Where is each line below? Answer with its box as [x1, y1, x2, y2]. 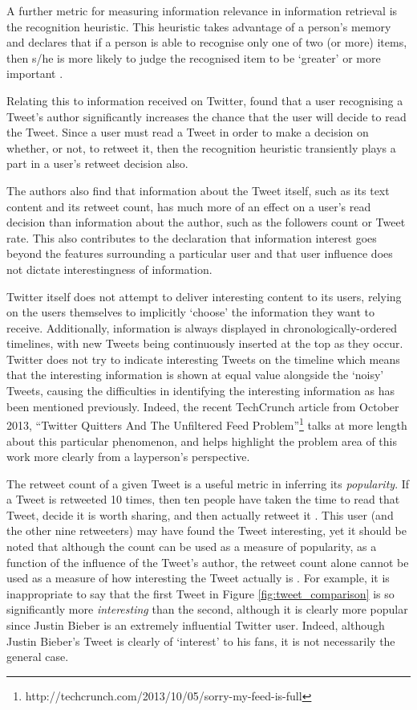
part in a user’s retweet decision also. [6, 155, 188, 172]
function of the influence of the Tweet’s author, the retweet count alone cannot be [6, 553, 409, 570]
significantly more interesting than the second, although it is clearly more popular [6, 601, 408, 618]
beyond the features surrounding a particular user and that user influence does [6, 245, 393, 262]
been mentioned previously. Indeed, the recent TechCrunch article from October [6, 398, 399, 414]
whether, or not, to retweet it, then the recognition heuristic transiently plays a [6, 139, 396, 156]
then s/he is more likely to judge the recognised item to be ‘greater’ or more [6, 49, 381, 66]
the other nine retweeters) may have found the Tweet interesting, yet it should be [6, 522, 407, 539]
